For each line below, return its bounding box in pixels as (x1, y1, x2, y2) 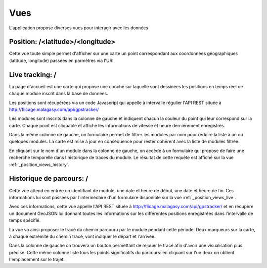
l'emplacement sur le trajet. (9, 257, 65, 263)
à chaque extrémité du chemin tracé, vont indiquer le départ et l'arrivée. (9, 233, 156, 239)
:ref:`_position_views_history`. (9, 161, 70, 167)
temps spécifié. (9, 217, 41, 223)
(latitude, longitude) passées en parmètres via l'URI (9, 57, 114, 63)
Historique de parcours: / (9, 174, 89, 183)
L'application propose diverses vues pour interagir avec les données (9, 25, 148, 31)
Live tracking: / (9, 70, 57, 79)
